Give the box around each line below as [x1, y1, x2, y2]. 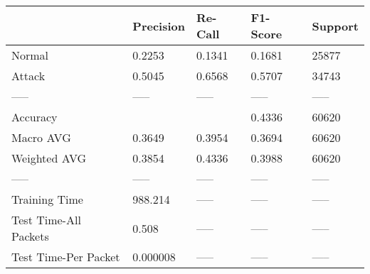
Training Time [11, 191, 83, 207]
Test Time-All [11, 212, 81, 228]
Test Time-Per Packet [11, 248, 120, 265]
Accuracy [11, 109, 58, 125]
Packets [11, 228, 49, 244]
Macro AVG [11, 129, 71, 146]
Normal [11, 47, 49, 63]
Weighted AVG [11, 150, 87, 166]
